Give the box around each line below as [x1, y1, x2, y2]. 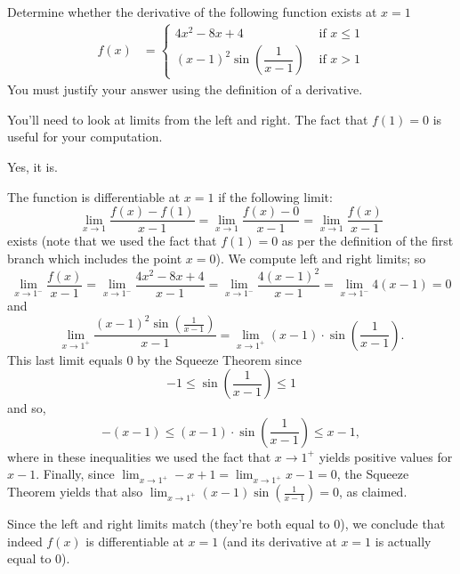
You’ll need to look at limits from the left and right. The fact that [7, 109, 368, 128]
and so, [7, 399, 46, 417]
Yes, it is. [7, 158, 58, 176]
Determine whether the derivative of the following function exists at [7, 3, 377, 20]
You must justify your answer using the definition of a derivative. [7, 80, 363, 99]
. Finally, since [36, 465, 115, 483]
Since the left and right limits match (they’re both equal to [7, 514, 330, 533]
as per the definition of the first [281, 231, 454, 250]
